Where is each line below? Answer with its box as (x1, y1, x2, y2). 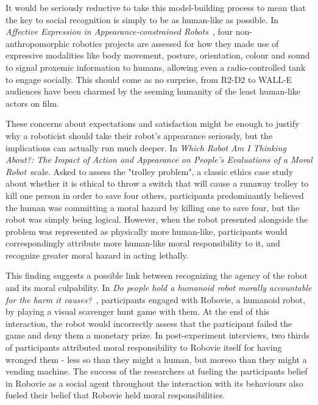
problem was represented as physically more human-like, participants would (5, 224, 288, 237)
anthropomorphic (5, 37, 70, 49)
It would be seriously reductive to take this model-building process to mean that (5, 1, 306, 13)
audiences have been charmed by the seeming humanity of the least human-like (5, 85, 301, 98)
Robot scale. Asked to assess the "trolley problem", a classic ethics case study (5, 165, 294, 177)
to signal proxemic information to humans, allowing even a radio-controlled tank (5, 60, 306, 73)
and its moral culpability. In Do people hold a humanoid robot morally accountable (5, 281, 312, 294)
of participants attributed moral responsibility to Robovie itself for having (5, 341, 282, 354)
